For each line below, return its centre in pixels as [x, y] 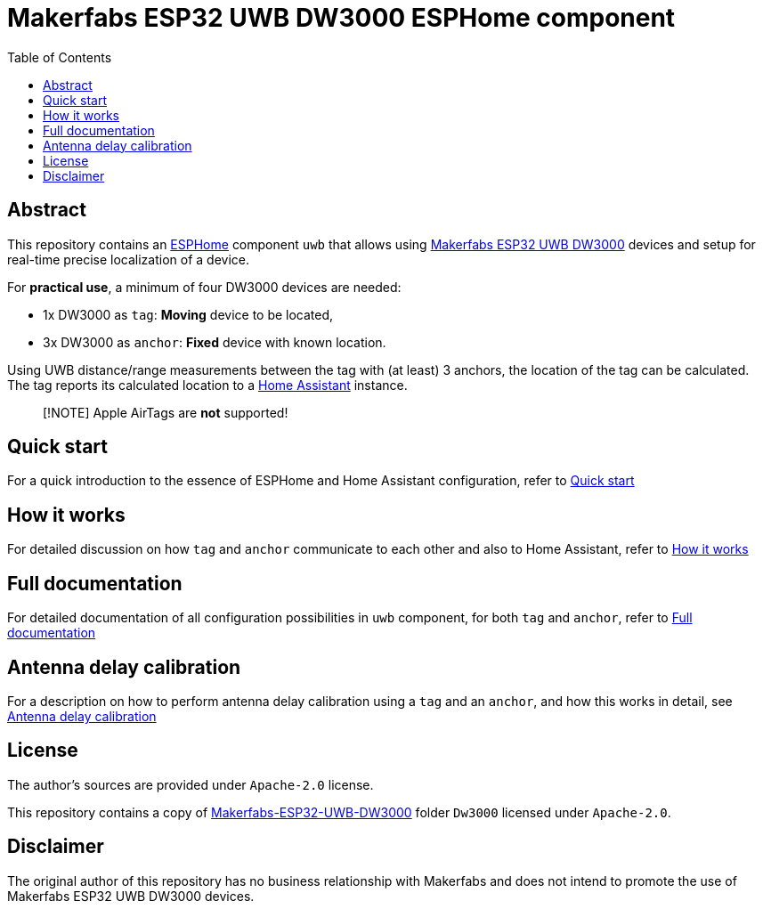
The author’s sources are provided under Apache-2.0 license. [191, 784]
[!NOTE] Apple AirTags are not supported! [166, 412]
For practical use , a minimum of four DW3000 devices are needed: [204, 287]
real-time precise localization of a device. [128, 259]
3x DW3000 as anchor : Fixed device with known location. [215, 342]
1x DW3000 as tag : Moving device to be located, [188, 314]
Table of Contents [60, 57]
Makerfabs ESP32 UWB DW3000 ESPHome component [341, 18]
